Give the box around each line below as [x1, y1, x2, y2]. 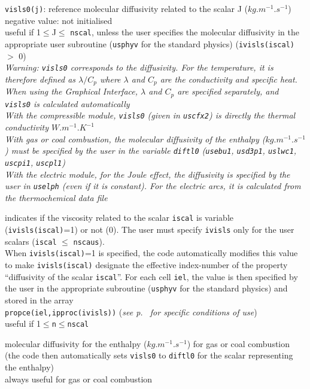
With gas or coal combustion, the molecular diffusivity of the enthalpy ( [5, 132, 266, 145]
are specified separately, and [177, 85, 279, 98]
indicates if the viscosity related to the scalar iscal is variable [5, 211, 234, 224]
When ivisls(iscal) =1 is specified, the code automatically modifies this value [5, 247, 298, 259]
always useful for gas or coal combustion [5, 372, 153, 385]
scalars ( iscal [5, 235, 57, 247]
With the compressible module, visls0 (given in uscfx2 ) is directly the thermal [5, 109, 296, 121]
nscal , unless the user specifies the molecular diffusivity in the [70, 26, 299, 38]
